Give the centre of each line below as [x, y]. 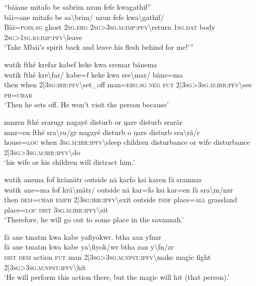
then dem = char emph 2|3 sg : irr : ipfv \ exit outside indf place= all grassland [121, 199]
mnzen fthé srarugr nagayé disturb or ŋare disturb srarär [93, 121]
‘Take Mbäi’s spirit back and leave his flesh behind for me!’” [99, 47]
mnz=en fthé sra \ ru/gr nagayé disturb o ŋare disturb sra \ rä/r [102, 132]
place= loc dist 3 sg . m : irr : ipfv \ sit [56, 209]
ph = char [18, 94]
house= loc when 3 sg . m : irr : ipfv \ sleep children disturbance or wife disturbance [127, 142]
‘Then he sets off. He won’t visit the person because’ [86, 104]
